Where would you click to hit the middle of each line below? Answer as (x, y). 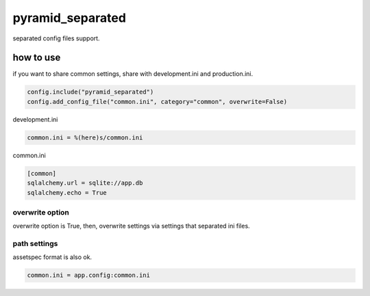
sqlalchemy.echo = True (67, 192)
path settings (35, 244)
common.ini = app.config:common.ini (89, 275)
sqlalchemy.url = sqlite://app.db (85, 183)
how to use (37, 58)
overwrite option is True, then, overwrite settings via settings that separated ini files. (131, 226)
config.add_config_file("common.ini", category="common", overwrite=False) (157, 102)
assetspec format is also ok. (52, 257)
